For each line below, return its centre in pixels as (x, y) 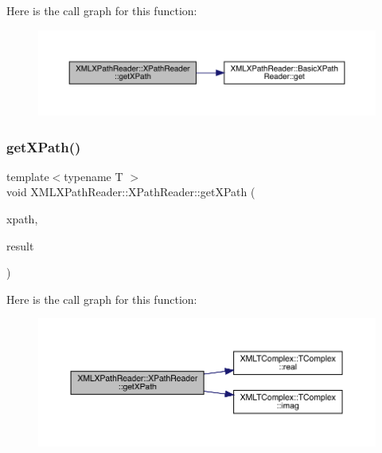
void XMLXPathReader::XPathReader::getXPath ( (131, 192)
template (28, 176)
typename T (94, 176)
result (20, 245)
